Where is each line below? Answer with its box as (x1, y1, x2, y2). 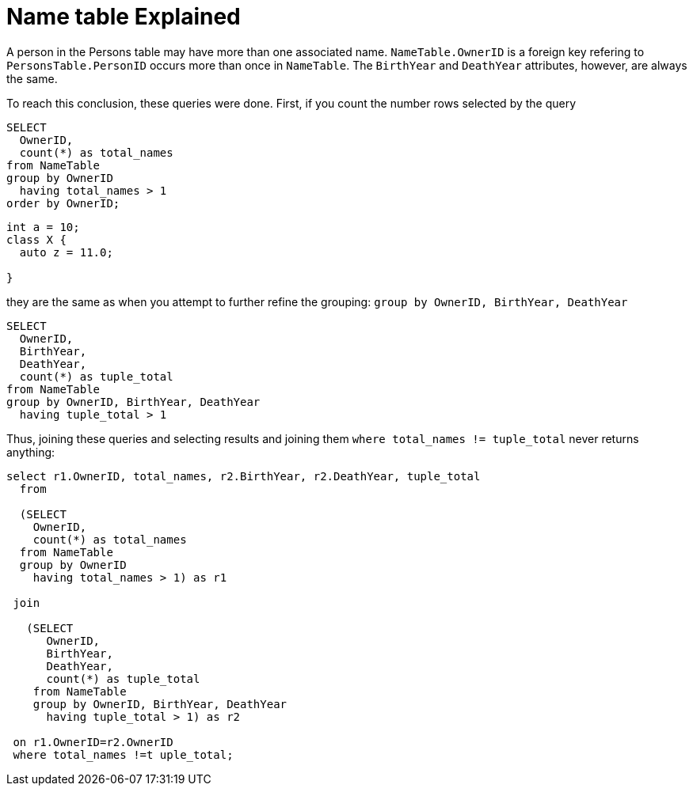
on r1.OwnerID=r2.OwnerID (13, 735, 173, 748)
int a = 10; (6, 220, 80, 233)
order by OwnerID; (6, 196, 120, 210)
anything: (6, 445, 55, 459)
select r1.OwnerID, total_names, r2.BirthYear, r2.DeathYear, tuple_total (6, 469, 481, 483)
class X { (6, 233, 67, 246)
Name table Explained (6, 3, 241, 30)
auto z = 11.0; (19, 245, 113, 259)
